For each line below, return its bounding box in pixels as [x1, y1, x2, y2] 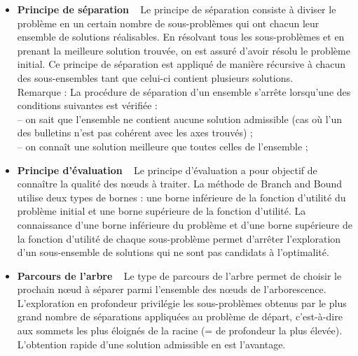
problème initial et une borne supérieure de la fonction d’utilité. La [17, 204, 306, 218]
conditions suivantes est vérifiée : [17, 98, 158, 113]
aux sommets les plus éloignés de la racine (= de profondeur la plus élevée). [17, 323, 343, 338]
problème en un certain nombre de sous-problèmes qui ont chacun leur [17, 15, 319, 30]
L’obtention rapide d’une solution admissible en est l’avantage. [17, 336, 286, 351]
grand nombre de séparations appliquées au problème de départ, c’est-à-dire [17, 309, 343, 324]
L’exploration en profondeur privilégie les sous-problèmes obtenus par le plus [17, 295, 347, 310]
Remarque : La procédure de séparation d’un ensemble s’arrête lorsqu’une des [17, 84, 351, 99]
